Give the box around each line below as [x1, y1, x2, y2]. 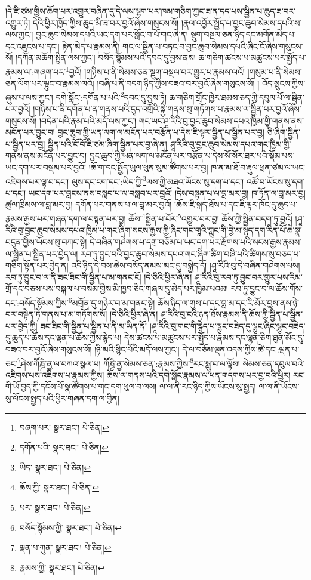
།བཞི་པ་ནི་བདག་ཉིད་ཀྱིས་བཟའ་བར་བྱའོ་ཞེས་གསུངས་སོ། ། [97, 77, 260, 90]
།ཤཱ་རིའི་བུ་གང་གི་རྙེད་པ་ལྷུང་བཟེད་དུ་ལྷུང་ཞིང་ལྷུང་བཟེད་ [149, 319, 306, 332]
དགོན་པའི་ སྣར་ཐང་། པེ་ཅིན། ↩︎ [19, 441, 109, 453]
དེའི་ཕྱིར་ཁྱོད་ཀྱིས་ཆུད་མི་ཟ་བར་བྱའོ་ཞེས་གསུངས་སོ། [33, 16, 179, 29]
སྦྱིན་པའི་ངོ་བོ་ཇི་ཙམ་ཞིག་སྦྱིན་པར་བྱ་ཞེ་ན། [48, 137, 167, 150]
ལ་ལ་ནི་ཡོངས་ [258, 380, 300, 393]
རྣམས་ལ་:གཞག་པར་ [5, 65, 66, 78]
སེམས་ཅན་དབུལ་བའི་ [242, 357, 305, 369]
